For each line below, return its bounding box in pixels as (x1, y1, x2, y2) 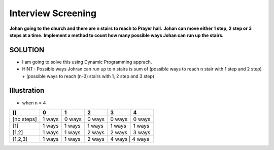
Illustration (9, 86, 45, 95)
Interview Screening (9, 8, 96, 19)
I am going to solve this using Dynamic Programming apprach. (22, 59, 152, 65)
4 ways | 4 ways (110, 135, 150, 142)
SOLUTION (9, 46, 45, 54)
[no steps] (12, 116, 38, 123)
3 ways (133, 129, 151, 136)
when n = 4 (22, 99, 46, 106)
